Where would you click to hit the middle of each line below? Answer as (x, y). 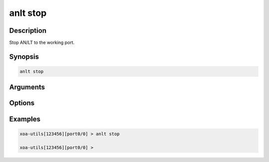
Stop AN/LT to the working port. (42, 43)
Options (22, 103)
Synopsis (24, 56)
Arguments (27, 87)
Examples (25, 119)
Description (28, 31)
